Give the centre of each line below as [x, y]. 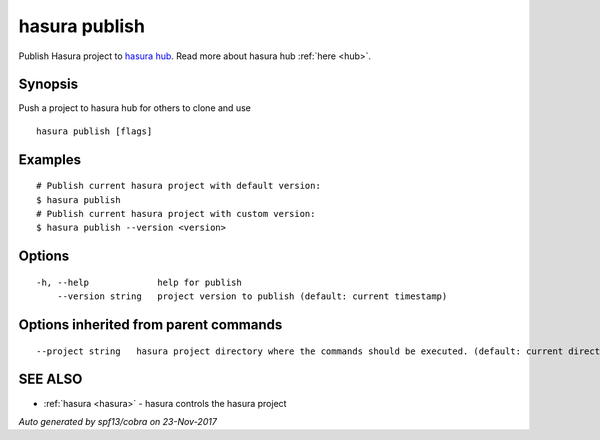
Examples [50, 159]
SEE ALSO [50, 379]
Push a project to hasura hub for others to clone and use [135, 108]
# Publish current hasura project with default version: [179, 186]
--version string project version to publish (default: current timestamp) [252, 296]
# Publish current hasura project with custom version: [176, 214]
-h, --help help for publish [139, 282]
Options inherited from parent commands [150, 325]
